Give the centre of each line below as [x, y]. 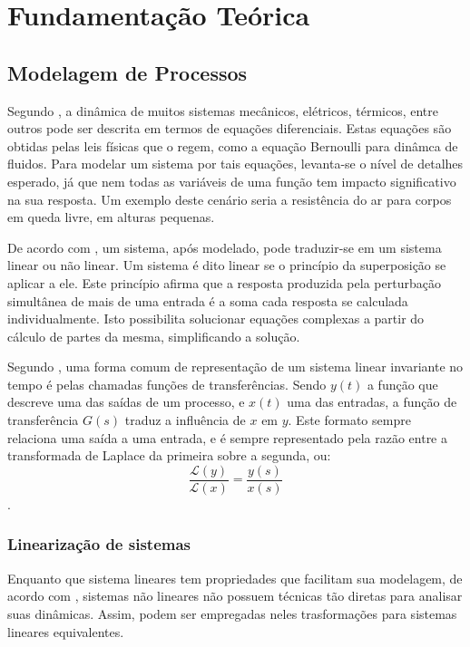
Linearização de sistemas [99, 544]
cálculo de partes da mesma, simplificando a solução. [154, 336]
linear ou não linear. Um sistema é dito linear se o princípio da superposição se [227, 265]
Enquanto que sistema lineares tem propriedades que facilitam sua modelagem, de [235, 578]
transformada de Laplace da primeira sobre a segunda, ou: [169, 455]
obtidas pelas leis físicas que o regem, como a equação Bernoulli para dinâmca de [233, 145]
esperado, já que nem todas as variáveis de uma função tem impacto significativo [232, 181]
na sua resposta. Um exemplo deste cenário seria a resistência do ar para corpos [230, 199]
